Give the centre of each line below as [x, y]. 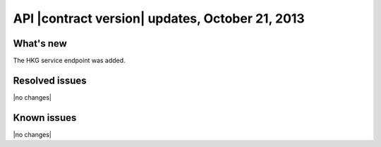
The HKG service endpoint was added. [69, 61]
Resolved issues [50, 80]
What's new [40, 43]
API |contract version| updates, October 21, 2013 [159, 18]
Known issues [45, 118]
